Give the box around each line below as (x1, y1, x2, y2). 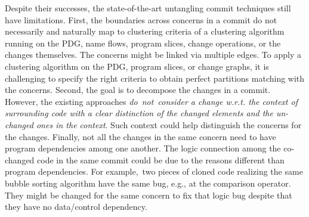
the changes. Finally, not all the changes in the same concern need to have (5, 130, 276, 142)
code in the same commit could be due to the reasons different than (37, 153, 285, 166)
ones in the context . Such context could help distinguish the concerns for (36, 118, 302, 131)
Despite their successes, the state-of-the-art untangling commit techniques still (5, 2, 291, 14)
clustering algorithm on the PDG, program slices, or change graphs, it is (5, 60, 269, 72)
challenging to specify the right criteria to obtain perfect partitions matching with (5, 72, 305, 84)
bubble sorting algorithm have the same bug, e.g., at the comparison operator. (5, 176, 291, 189)
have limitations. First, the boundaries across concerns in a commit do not (5, 13, 277, 26)
